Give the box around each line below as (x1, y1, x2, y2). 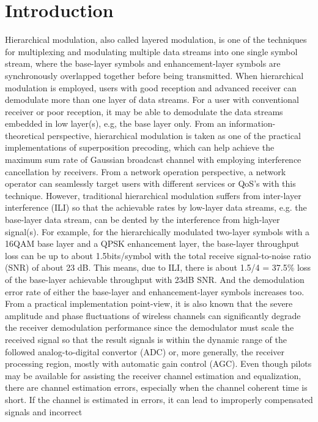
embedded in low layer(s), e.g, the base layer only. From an (5, 117, 226, 130)
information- (229, 117, 276, 130)
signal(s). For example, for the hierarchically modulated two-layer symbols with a (5, 225, 310, 238)
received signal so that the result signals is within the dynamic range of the (5, 333, 287, 345)
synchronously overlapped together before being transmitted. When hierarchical (5, 69, 304, 81)
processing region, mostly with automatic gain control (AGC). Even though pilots (5, 357, 312, 370)
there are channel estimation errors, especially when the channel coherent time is (5, 381, 308, 394)
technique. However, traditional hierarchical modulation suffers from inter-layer (5, 189, 301, 202)
